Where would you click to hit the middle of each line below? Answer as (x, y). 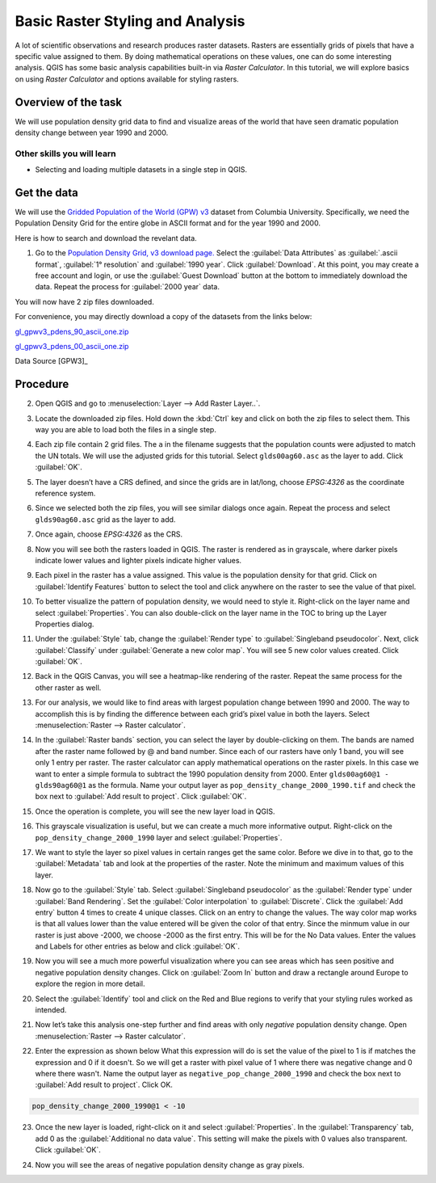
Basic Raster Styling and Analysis (130, 21)
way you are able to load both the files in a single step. (126, 430)
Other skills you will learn (65, 154)
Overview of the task (69, 102)
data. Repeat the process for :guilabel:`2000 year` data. (127, 287)
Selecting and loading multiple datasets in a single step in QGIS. (141, 170)
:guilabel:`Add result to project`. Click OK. (104, 1085)
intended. (51, 1010)
